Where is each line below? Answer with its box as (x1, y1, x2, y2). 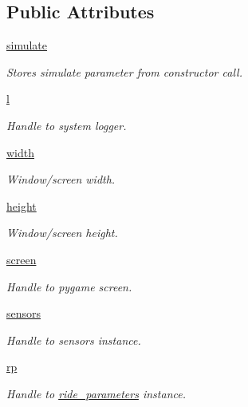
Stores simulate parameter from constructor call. (6, 63, 242, 80)
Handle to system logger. (6, 117, 127, 133)
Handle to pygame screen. (6, 278, 132, 294)
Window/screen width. (6, 171, 116, 188)
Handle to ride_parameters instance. (6, 385, 186, 401)
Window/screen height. (6, 224, 118, 241)
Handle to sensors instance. (6, 331, 141, 348)
